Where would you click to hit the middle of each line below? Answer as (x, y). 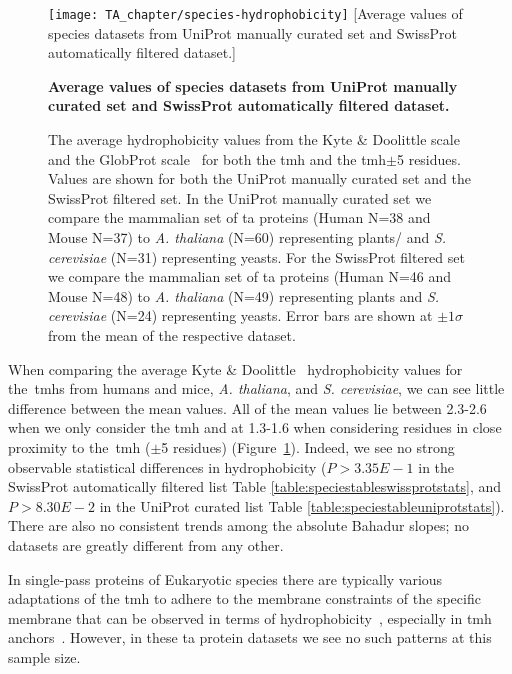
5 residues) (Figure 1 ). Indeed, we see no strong (308, 446)
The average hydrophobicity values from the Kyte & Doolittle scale (254, 139)
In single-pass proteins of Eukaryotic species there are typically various (225, 578)
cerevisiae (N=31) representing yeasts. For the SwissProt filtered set (256, 256)
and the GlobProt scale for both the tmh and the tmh (217, 158)
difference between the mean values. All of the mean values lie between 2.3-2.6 (247, 407)
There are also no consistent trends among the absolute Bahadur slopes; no (238, 525)
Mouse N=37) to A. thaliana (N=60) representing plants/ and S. (247, 237)
